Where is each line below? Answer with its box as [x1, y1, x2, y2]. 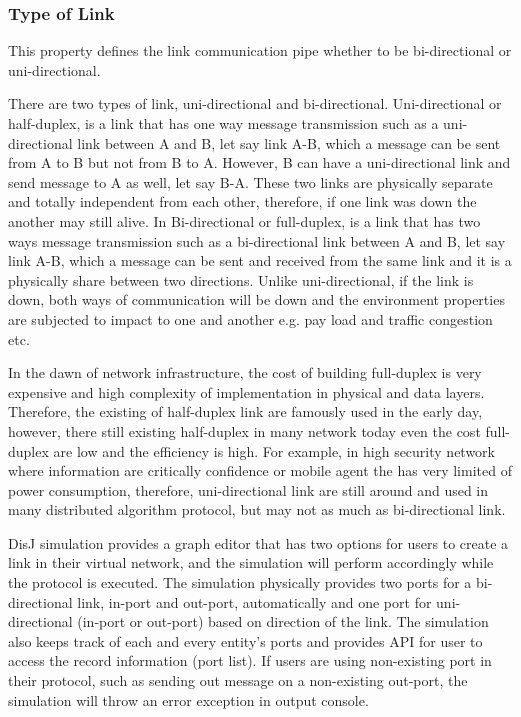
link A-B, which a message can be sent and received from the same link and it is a [8, 250, 512, 271]
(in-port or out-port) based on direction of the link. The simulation [77, 611, 489, 632]
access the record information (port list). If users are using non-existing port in [8, 650, 492, 671]
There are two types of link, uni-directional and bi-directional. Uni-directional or [8, 93, 502, 114]
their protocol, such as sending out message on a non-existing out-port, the [8, 670, 468, 691]
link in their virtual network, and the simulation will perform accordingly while [8, 552, 494, 573]
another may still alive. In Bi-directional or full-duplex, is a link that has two [8, 210, 481, 231]
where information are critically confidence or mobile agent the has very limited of [8, 460, 512, 481]
